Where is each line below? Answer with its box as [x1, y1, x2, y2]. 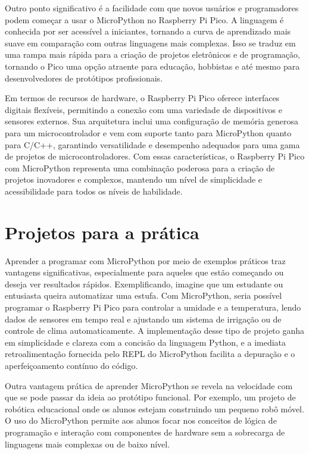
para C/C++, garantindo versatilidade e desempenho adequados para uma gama [5, 138, 300, 151]
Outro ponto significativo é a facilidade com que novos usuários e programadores [5, 2, 299, 14]
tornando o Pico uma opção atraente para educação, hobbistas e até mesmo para [5, 60, 300, 72]
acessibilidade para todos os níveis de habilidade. [5, 184, 183, 197]
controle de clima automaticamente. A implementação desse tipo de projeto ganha [5, 324, 305, 337]
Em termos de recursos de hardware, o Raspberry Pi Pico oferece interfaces [5, 92, 280, 104]
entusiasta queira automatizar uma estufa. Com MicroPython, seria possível [5, 289, 282, 302]
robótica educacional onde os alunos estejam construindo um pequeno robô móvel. [5, 402, 304, 415]
